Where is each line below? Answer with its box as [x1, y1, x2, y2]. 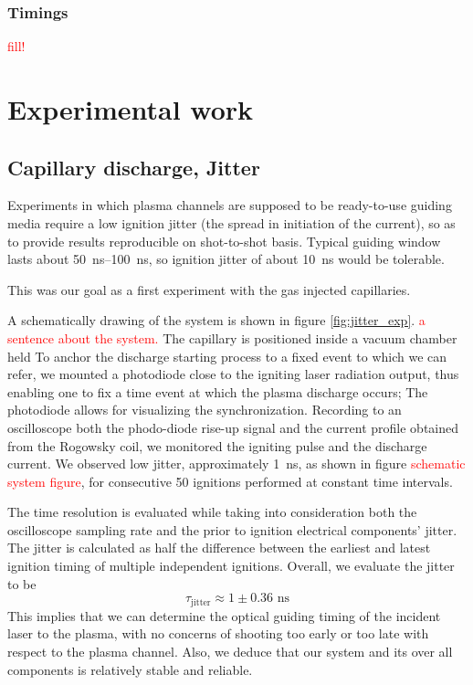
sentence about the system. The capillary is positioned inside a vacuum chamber [7, 328, 457, 347]
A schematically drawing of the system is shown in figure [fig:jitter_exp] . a [7, 311, 426, 330]
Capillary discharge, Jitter [7, 153, 260, 181]
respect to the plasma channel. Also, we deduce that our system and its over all [7, 641, 453, 660]
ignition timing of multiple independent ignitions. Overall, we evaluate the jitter [7, 556, 455, 575]
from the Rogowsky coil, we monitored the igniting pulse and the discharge [7, 436, 427, 455]
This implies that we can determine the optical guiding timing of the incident [7, 606, 441, 625]
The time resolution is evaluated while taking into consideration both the [7, 502, 417, 522]
